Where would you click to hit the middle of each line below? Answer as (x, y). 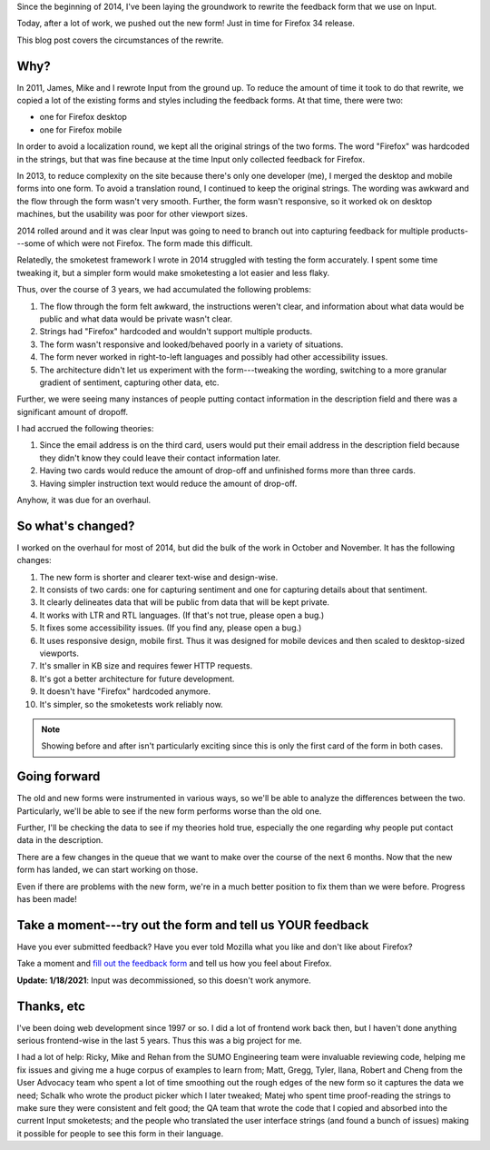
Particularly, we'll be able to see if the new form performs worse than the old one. (169, 811)
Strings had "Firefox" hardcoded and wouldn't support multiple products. (176, 332)
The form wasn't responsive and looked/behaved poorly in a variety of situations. (191, 344)
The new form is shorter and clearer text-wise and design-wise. (159, 577)
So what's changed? (76, 525)
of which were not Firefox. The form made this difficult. (150, 243)
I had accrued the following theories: (85, 429)
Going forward (59, 777)
